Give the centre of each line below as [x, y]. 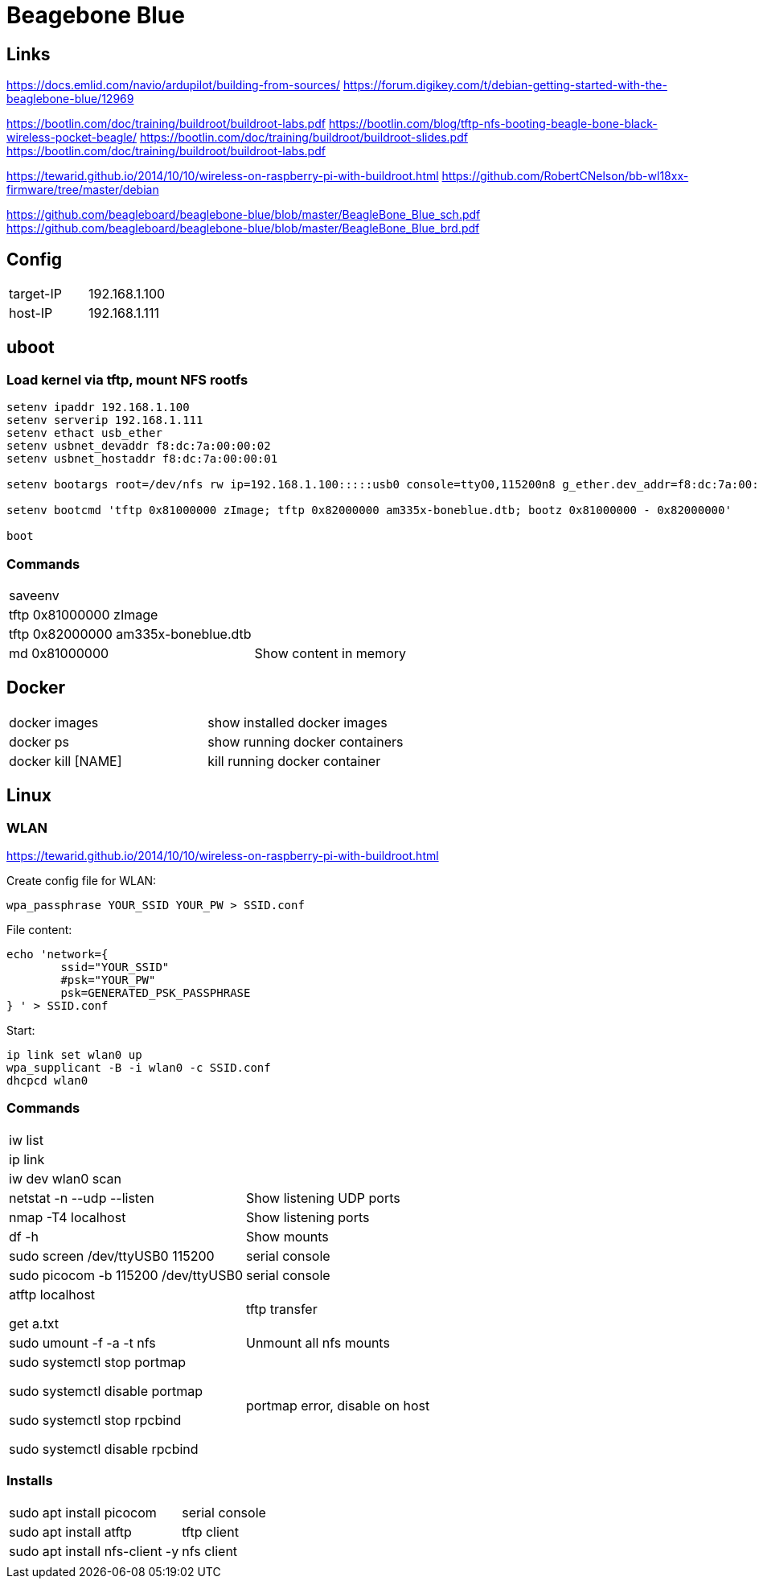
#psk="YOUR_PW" [108, 980]
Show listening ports [308, 1217]
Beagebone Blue [96, 15]
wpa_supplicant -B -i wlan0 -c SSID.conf [139, 1068]
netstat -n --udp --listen [82, 1198]
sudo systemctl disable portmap [106, 1391]
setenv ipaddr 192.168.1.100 [98, 408]
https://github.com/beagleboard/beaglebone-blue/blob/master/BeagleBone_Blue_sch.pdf [244, 215]
